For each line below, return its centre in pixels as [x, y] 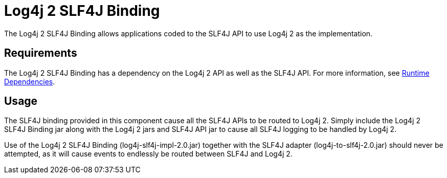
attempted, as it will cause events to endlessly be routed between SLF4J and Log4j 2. [148, 154]
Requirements [41, 53]
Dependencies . [30, 81]
